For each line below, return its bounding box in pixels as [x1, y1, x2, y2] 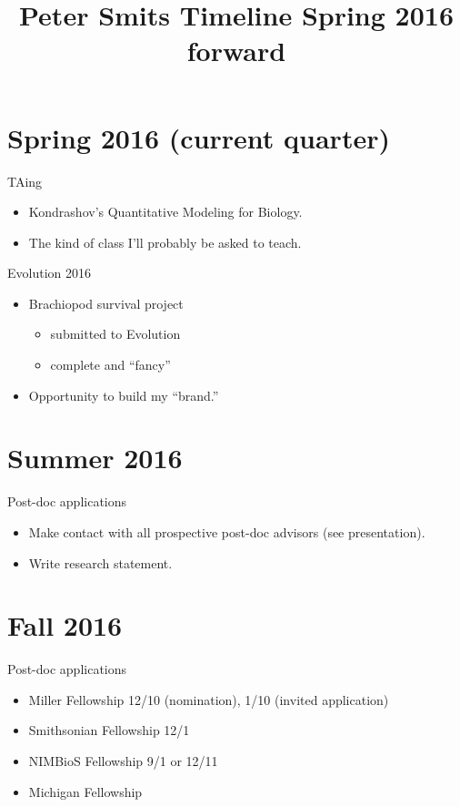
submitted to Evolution [50, 324, 181, 343]
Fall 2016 [7, 607, 123, 644]
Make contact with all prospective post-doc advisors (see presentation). [28, 522, 425, 541]
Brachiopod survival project [28, 293, 184, 312]
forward [186, 32, 286, 69]
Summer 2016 [7, 439, 183, 476]
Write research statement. [28, 553, 173, 572]
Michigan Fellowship [28, 781, 143, 801]
